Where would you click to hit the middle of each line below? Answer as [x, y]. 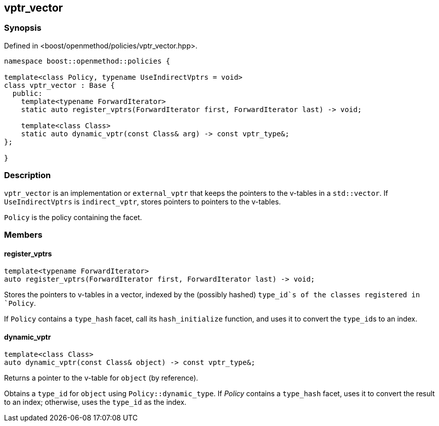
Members [23, 234]
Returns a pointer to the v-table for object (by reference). [101, 378]
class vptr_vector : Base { [60, 85]
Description [28, 175]
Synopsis [23, 28]
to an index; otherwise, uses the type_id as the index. [95, 402]
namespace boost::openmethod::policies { [87, 61]
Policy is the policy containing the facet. [73, 217]
